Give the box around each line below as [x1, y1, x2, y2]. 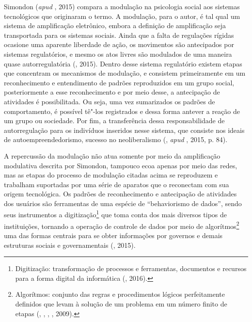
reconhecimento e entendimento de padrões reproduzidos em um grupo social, [4, 77, 235, 87]
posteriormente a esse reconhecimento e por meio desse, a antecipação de [4, 87, 220, 97]
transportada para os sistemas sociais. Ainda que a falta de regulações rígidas [4, 30, 234, 40]
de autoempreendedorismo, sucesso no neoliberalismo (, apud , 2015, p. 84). [4, 134, 228, 145]
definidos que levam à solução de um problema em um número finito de [15, 298, 227, 308]
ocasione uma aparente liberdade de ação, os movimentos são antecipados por [4, 39, 234, 49]
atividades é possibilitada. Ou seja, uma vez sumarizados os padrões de [4, 96, 215, 106]
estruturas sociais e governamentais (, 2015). [4, 240, 136, 250]
